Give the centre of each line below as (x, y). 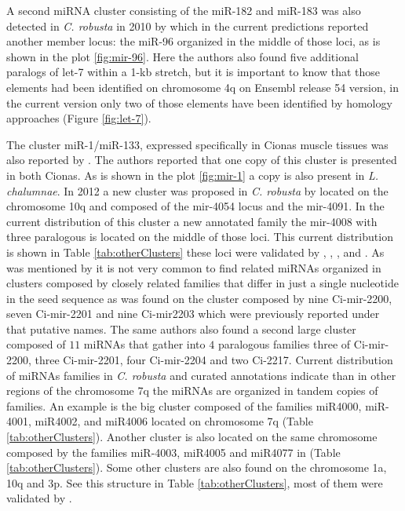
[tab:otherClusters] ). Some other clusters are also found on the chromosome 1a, (197, 467)
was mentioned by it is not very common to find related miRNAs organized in (194, 267)
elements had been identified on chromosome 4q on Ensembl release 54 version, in (202, 87)
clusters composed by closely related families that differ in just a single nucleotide (202, 283)
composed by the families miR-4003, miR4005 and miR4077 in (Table (173, 452)
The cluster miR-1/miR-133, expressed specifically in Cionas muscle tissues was (197, 144)
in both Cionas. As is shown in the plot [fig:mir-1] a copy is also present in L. (193, 175)
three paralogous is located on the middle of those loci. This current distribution (200, 237)
